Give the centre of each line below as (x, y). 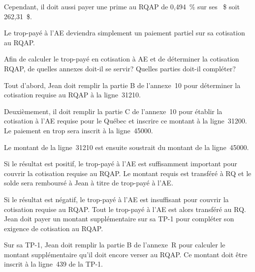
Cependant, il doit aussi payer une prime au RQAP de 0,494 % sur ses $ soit (122, 6)
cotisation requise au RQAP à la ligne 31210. (72, 95)
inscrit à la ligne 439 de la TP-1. (53, 264)
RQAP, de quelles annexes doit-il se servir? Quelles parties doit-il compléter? (120, 68)
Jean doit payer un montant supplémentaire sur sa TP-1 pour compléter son (119, 219)
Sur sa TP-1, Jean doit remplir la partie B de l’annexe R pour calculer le (115, 245)
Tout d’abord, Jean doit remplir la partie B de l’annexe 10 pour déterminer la (122, 85)
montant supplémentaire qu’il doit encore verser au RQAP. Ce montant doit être (126, 254)
